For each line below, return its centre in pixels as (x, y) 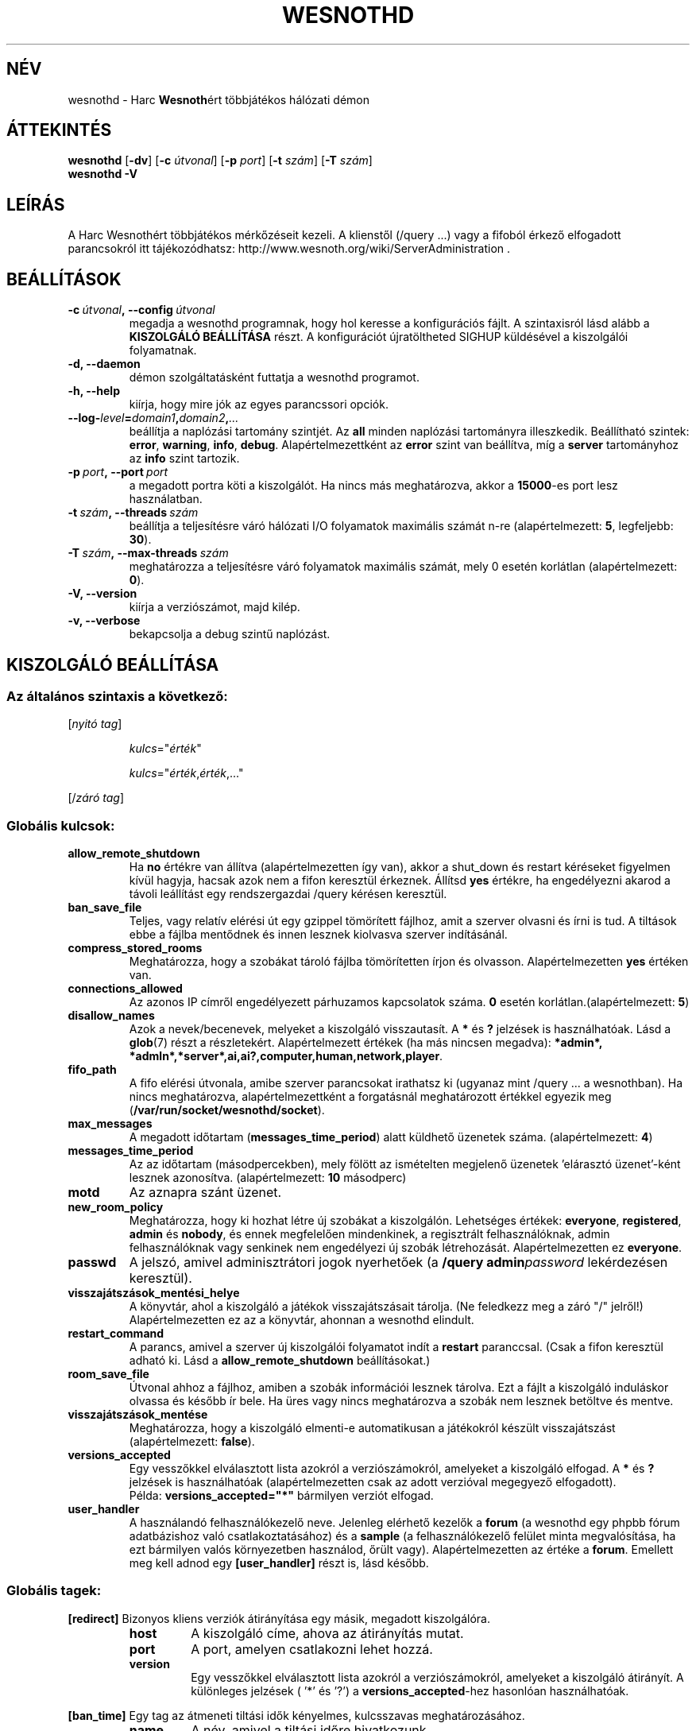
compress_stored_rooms (135, 948)
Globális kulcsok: (61, 825)
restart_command (116, 1334)
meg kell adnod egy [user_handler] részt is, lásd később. (279, 1563)
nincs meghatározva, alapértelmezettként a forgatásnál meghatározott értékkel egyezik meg (370, 1097)
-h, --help (94, 391)
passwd (92, 1262)
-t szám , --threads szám (133, 513)
